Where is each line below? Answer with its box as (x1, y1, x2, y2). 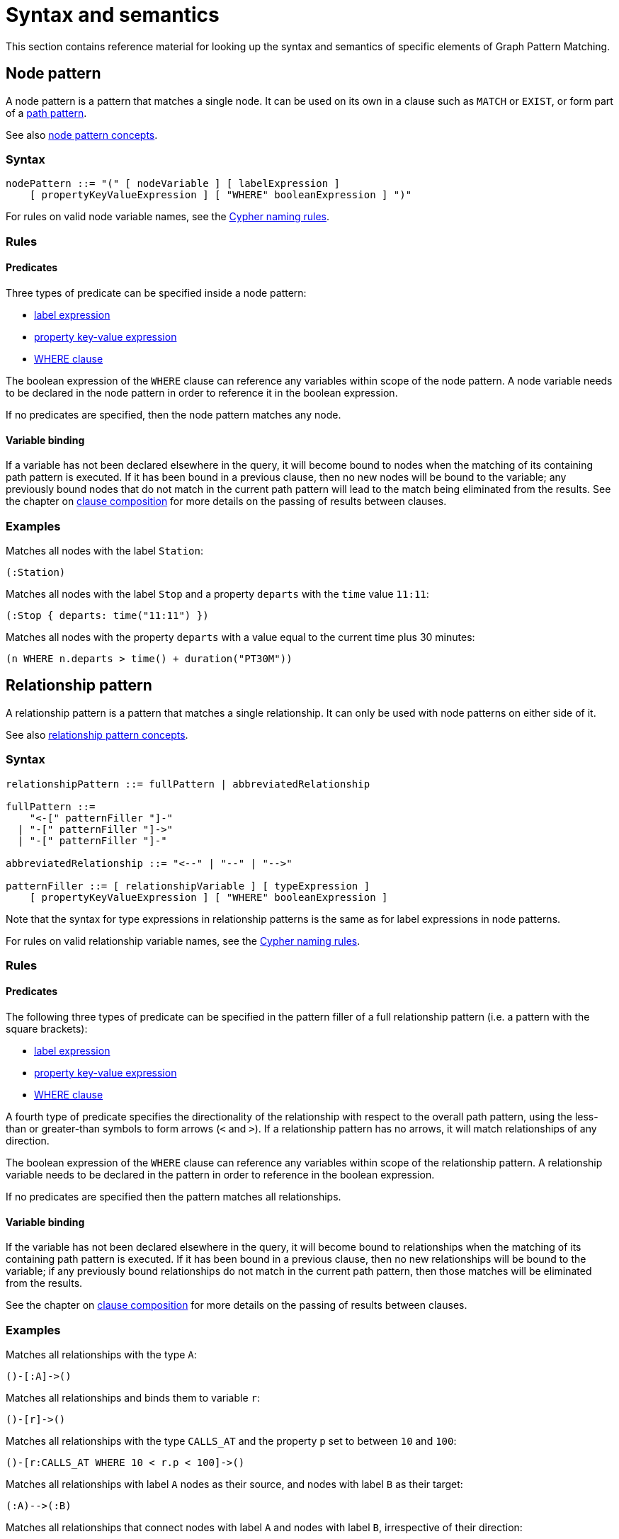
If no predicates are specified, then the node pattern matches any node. (6, 408, 341, 421)
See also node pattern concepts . (6, 128, 158, 141)
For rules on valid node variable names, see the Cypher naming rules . (6, 210, 329, 223)
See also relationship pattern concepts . (6, 728, 188, 741)
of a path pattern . (6, 106, 87, 119)
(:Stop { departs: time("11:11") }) (6, 609, 209, 621)
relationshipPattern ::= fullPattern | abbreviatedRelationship (6, 778, 370, 790)
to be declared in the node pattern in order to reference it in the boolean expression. (6, 386, 398, 399)
